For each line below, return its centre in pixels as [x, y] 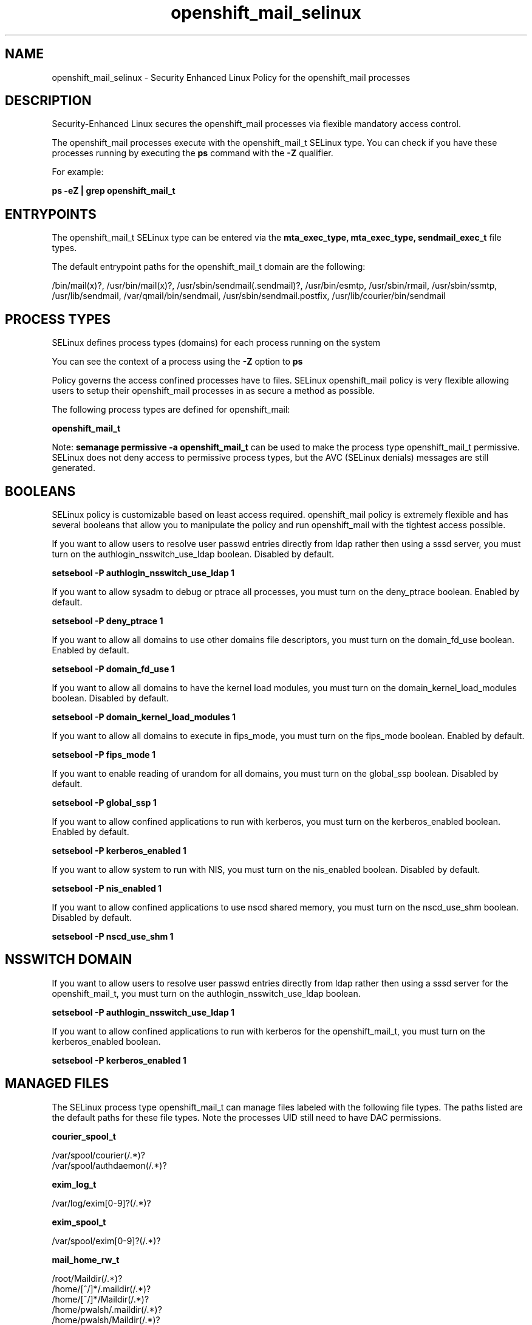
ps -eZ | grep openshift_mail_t [114, 191]
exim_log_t [74, 1184]
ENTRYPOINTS [51, 214]
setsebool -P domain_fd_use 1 [113, 669]
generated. [73, 468]
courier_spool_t [84, 1136]
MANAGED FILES [57, 1084]
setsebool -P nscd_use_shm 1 [113, 936]
